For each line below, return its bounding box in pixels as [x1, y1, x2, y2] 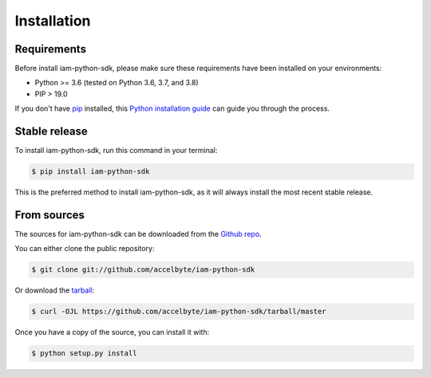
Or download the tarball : [14, 285, 95, 295]
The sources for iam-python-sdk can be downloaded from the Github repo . [14, 230, 263, 239]
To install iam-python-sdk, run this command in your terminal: [14, 146, 218, 155]
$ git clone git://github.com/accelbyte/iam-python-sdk [31, 265, 255, 274]
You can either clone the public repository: [14, 244, 155, 253]
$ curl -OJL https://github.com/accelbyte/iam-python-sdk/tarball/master [31, 307, 326, 316]
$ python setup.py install [31, 349, 137, 358]
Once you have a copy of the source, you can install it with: [14, 328, 210, 337]
